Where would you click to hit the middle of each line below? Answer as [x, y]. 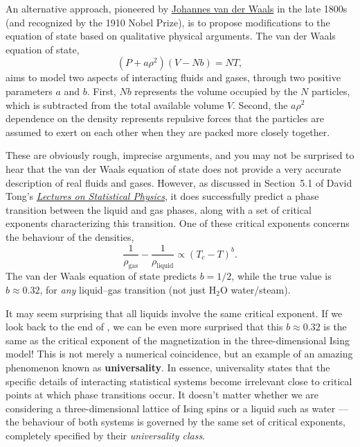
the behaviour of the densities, [70, 236]
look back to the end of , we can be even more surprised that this [144, 327]
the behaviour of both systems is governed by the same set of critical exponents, [176, 422]
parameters [29, 91]
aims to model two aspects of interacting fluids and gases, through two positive [173, 77]
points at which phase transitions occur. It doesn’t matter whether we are [162, 395]
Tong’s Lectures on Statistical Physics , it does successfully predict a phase [162, 196]
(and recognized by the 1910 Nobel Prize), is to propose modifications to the [168, 22]
